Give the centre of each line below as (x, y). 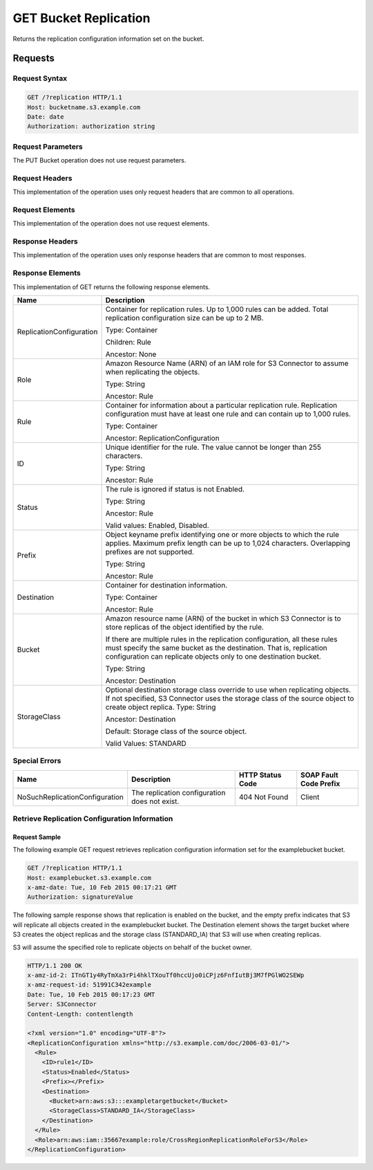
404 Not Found (264, 797)
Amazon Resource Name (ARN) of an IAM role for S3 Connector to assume (227, 363)
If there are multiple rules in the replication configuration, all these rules (221, 639)
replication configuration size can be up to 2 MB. (184, 318)
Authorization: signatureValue (80, 897)
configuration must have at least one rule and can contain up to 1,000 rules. (228, 414)
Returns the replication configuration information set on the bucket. (108, 39)
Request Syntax (40, 78)
